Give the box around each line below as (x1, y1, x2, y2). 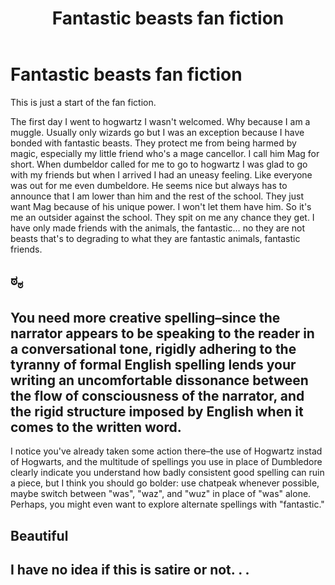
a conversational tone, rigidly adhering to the (10, 340, 297, 357)
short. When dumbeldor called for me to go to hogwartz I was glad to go (10, 158, 308, 170)
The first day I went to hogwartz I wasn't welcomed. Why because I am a (10, 115, 311, 127)
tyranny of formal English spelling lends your (10, 356, 297, 373)
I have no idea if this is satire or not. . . (10, 562, 250, 579)
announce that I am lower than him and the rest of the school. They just (10, 190, 304, 202)
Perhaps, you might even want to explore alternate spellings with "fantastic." (10, 498, 325, 511)
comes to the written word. (10, 418, 182, 436)
